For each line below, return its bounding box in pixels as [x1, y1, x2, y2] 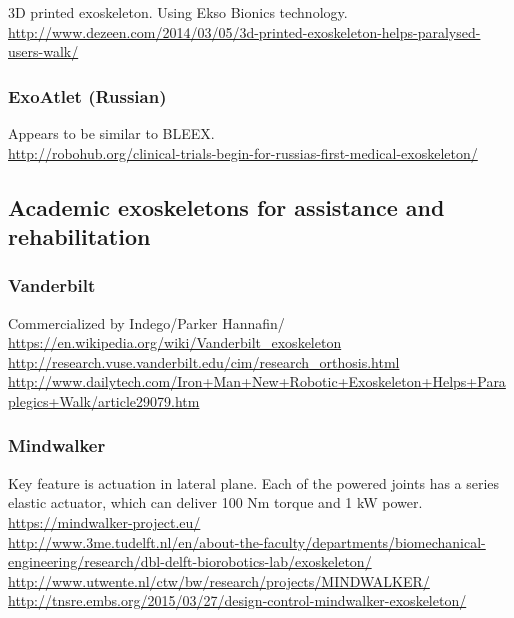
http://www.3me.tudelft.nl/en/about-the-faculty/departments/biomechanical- [8, 531, 486, 552]
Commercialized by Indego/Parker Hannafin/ [8, 312, 285, 333]
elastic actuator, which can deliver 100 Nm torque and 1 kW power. [8, 492, 423, 513]
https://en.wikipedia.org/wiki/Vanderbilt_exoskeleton [8, 332, 342, 353]
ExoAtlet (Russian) [8, 83, 167, 108]
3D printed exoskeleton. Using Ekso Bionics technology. [8, 2, 348, 22]
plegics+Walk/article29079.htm [8, 390, 200, 411]
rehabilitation [8, 220, 151, 251]
